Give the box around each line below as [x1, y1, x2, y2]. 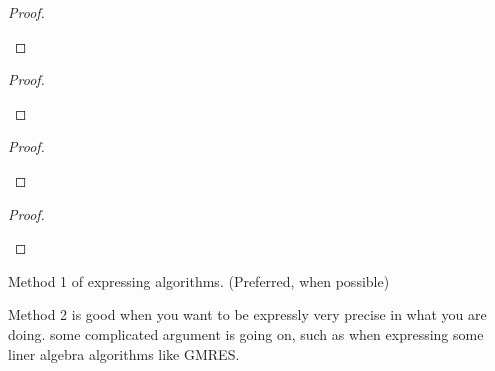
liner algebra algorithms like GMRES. [8, 343, 240, 364]
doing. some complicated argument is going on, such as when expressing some [8, 323, 484, 344]
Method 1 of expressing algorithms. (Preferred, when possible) [8, 270, 390, 291]
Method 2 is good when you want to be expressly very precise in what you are [8, 304, 487, 325]
